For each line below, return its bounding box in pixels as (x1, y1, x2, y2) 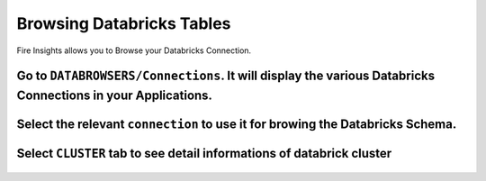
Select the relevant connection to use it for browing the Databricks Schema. (16, 116, 457, 131)
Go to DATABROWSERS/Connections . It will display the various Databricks (16, 68, 436, 84)
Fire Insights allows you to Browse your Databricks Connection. (16, 45, 252, 56)
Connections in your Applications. (16, 87, 213, 103)
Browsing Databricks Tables (16, 14, 231, 33)
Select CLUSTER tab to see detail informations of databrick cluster (16, 145, 392, 161)
